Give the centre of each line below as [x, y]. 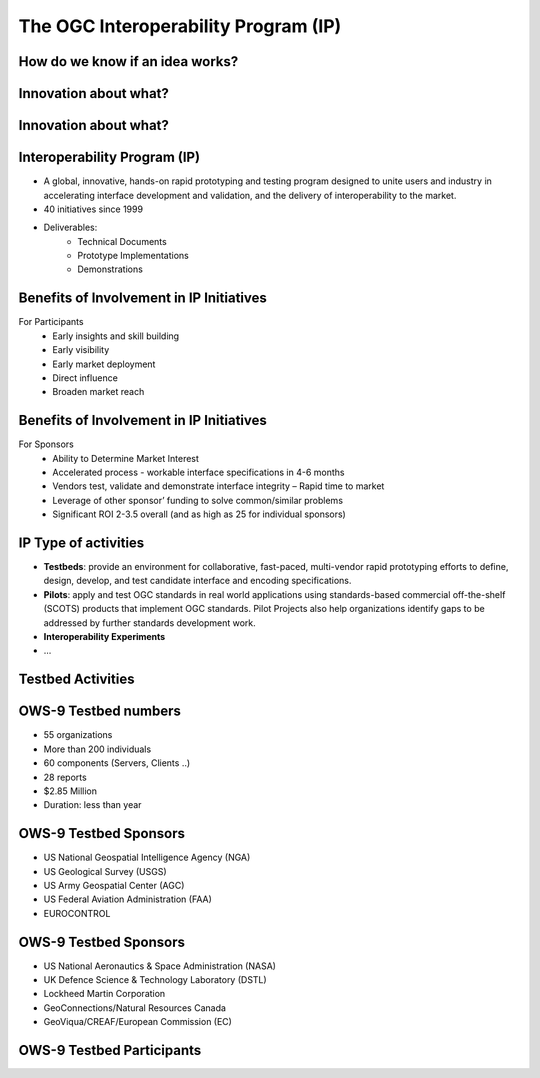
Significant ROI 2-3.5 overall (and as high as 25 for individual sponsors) [199, 514]
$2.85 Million [70, 791]
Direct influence [85, 377]
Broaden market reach [98, 392]
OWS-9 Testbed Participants [110, 1050]
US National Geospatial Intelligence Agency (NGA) [147, 857]
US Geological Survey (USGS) [105, 871]
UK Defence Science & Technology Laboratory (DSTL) [155, 980]
